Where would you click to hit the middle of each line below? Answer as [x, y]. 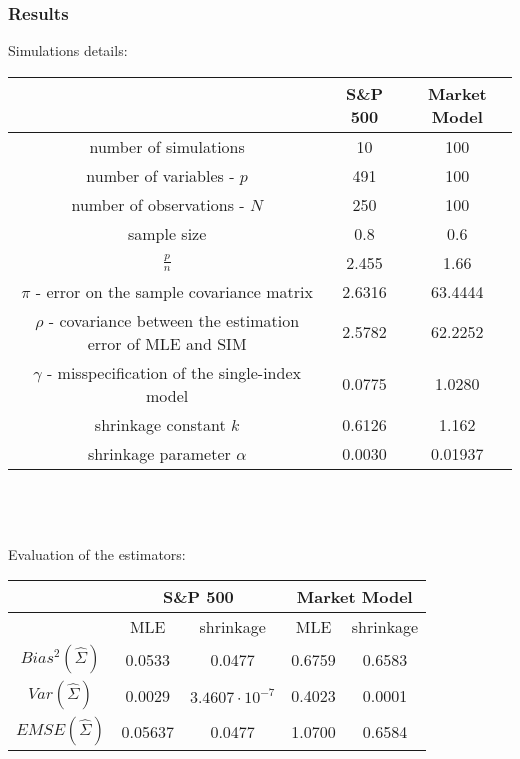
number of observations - [158, 204]
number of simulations [167, 146]
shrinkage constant [160, 424]
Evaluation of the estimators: [97, 553]
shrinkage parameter [159, 453]
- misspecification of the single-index [173, 372]
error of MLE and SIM [167, 343]
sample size [167, 233]
